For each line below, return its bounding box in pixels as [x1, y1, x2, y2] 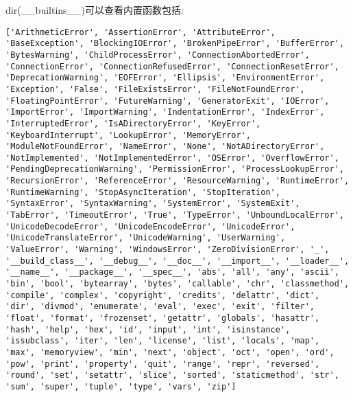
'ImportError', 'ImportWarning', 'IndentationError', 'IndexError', [5, 107, 325, 117]
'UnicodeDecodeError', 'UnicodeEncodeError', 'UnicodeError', [5, 221, 295, 231]
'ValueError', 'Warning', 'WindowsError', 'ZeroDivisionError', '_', [5, 245, 330, 255]
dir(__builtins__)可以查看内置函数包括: [5, 3, 184, 16]
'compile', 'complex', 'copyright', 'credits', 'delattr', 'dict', [5, 290, 320, 300]
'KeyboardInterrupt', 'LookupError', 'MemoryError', [5, 130, 251, 140]
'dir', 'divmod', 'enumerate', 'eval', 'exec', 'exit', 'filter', [5, 302, 315, 312]
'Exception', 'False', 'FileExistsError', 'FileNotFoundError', [5, 84, 305, 94]
